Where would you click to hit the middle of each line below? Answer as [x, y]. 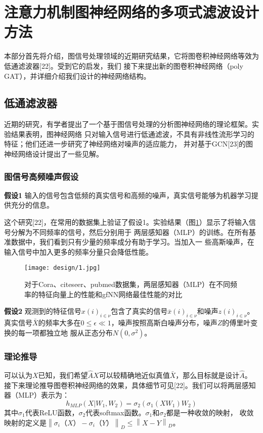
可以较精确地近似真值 [134, 375]
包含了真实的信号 [139, 311]
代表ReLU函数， [52, 412]
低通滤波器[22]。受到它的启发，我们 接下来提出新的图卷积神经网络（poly [124, 65]
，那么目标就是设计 [208, 375]
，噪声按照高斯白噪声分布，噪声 [164, 323]
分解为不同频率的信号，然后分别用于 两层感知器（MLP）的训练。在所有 [130, 232]
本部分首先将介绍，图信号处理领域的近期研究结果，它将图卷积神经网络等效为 [131, 56]
